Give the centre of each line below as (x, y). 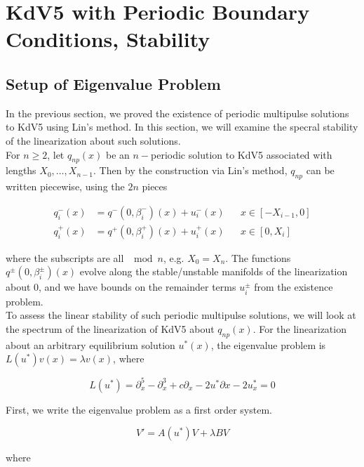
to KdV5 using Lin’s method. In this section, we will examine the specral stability (182, 127)
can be (320, 170)
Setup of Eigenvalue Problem (113, 83)
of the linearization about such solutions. (93, 140)
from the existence (294, 287)
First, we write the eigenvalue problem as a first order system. (139, 409)
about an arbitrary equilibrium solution (90, 344)
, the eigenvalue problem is (268, 344)
